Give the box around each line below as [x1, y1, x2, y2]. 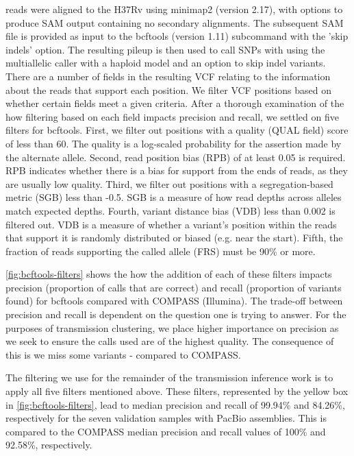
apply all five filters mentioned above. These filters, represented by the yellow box [5, 384, 349, 398]
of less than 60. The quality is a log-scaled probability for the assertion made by [5, 136, 342, 150]
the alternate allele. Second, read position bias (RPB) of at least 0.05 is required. [5, 149, 346, 164]
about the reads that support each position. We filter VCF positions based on [5, 82, 332, 97]
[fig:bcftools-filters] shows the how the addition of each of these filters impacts [5, 267, 332, 281]
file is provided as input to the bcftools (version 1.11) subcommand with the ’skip [5, 29, 349, 43]
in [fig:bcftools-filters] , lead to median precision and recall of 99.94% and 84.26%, [5, 397, 345, 411]
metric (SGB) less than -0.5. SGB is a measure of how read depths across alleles [5, 190, 342, 204]
